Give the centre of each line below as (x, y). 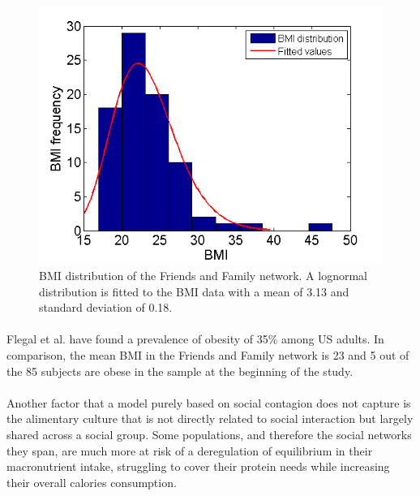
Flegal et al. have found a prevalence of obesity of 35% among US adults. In (195, 339)
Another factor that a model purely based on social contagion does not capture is (209, 402)
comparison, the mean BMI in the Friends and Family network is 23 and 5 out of (208, 354)
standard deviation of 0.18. (106, 307)
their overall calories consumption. (92, 482)
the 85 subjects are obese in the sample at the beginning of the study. (180, 371)
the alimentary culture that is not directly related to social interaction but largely (210, 418)
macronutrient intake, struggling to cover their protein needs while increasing (198, 466)
